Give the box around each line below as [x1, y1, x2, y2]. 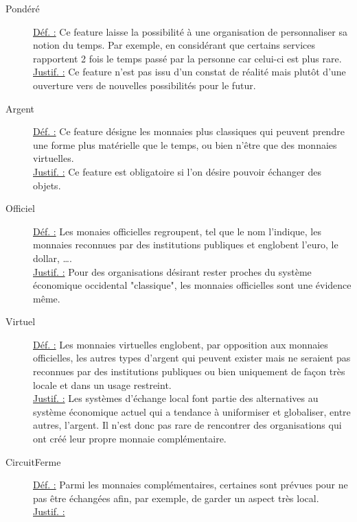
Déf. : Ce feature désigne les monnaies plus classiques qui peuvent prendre [33, 124, 345, 139]
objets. [33, 178, 61, 192]
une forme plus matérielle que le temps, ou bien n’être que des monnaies [33, 137, 337, 152]
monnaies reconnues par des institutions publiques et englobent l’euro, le [33, 237, 338, 252]
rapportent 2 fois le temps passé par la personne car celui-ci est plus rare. [33, 51, 342, 65]
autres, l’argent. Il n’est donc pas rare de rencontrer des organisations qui [33, 418, 342, 432]
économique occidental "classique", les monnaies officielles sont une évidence [33, 278, 352, 292]
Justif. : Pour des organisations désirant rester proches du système [33, 264, 312, 278]
